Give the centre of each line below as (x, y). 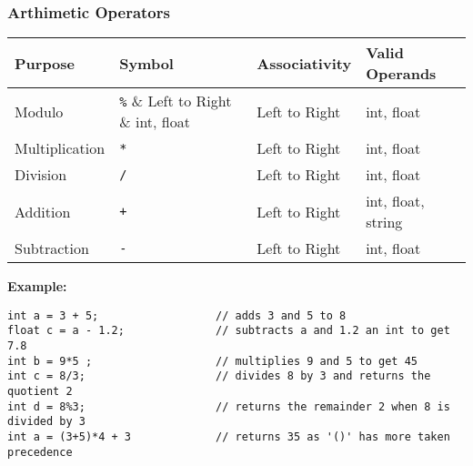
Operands (401, 74)
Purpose (45, 63)
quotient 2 (40, 392)
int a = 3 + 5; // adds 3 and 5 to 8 (177, 315)
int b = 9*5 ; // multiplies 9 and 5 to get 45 (213, 361)
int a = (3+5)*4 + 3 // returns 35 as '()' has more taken (229, 437)
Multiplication (60, 148)
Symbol (146, 63)
